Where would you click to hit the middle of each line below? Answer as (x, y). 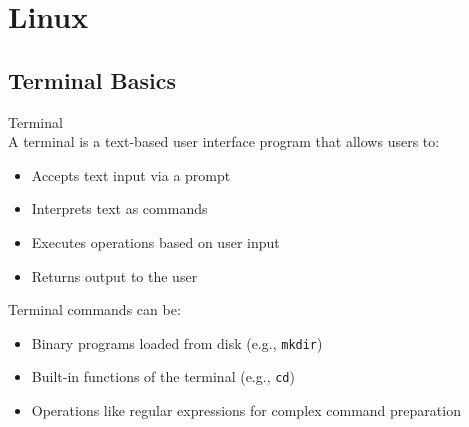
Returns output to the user (114, 275)
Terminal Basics (92, 79)
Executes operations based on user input (155, 241)
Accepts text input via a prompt (131, 174)
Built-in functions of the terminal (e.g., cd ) (163, 376)
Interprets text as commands (119, 208)
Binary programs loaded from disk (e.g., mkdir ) (177, 342)
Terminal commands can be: (94, 309)
